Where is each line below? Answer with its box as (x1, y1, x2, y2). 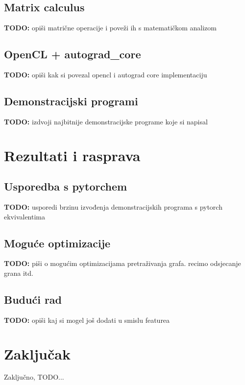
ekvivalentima (4, 211, 45, 221)
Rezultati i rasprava (4, 145, 141, 165)
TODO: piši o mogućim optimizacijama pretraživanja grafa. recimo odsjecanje (4, 258, 241, 268)
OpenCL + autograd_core (4, 47, 141, 62)
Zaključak (4, 343, 71, 363)
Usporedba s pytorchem (4, 179, 127, 194)
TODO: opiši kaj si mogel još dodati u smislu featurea (4, 314, 170, 325)
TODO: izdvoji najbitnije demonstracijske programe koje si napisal (4, 116, 208, 126)
